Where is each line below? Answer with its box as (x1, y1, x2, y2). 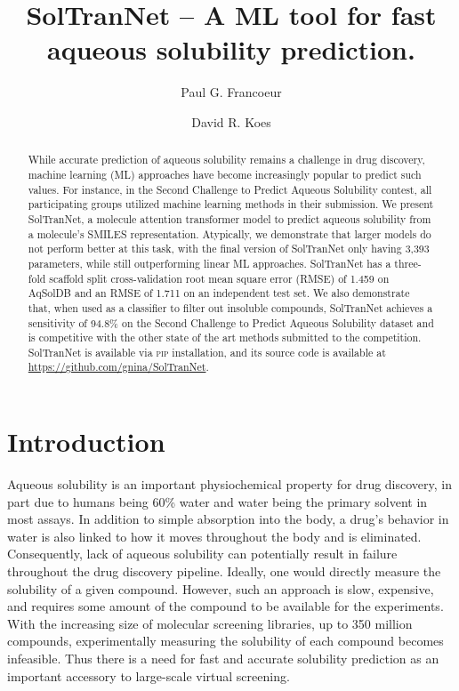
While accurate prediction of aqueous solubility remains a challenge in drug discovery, (28, 152, 425, 167)
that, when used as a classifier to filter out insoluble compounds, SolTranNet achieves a (28, 300, 433, 315)
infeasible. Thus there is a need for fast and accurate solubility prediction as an (7, 649, 439, 668)
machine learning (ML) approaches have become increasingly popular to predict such (28, 166, 422, 181)
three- (394, 255, 422, 270)
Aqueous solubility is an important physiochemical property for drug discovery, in (7, 475, 453, 494)
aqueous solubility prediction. (47, 31, 415, 68)
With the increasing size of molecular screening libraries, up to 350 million (7, 614, 413, 632)
